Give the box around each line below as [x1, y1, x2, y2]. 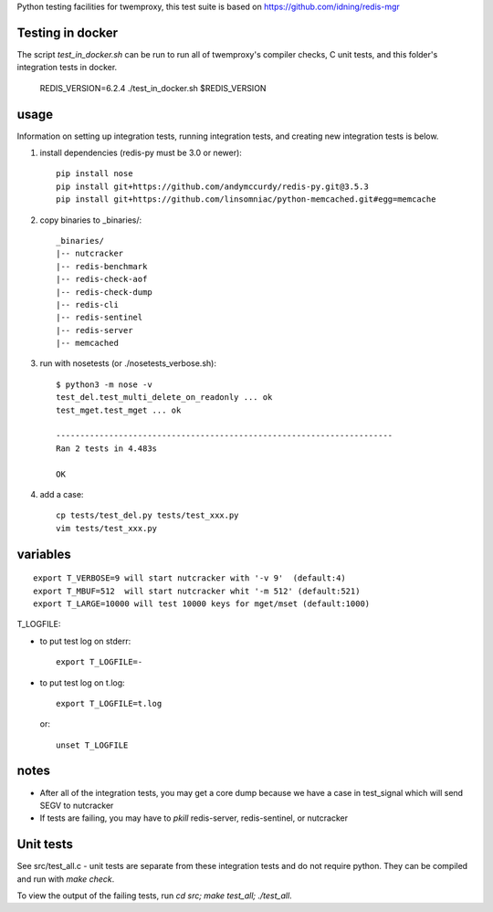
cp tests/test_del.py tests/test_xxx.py [56, 510, 239, 520]
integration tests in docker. [16, 62, 118, 73]
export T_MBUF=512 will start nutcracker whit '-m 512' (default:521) [33, 585, 361, 596]
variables [16, 546, 72, 561]
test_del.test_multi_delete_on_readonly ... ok [56, 393, 273, 403]
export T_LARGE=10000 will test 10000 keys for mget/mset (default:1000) [33, 598, 371, 609]
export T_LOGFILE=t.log [56, 698, 163, 708]
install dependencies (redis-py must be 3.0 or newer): [39, 147, 242, 158]
